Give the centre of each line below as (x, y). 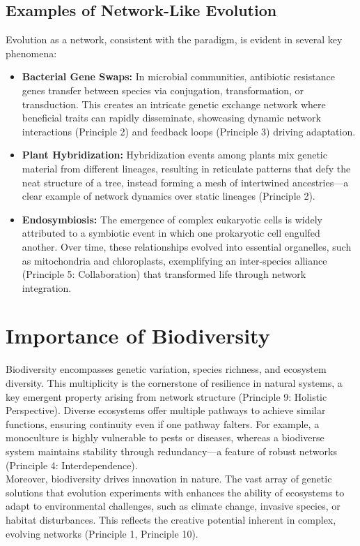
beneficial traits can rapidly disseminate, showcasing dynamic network (171, 118)
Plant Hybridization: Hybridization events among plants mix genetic (174, 155)
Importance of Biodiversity (138, 335)
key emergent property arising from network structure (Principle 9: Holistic (166, 396)
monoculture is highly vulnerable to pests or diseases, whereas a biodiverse (165, 437)
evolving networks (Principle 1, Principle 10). (102, 533)
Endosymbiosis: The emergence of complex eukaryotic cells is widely (172, 219)
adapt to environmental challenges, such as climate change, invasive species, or (173, 506)
